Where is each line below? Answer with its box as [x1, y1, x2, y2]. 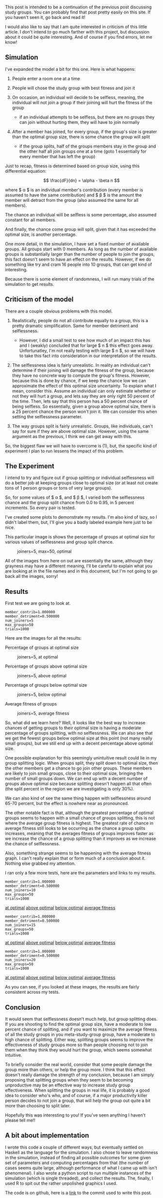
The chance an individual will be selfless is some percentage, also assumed [5, 212, 157, 217]
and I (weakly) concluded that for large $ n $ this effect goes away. [19, 342, 154, 348]
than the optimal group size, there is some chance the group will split [12, 133, 150, 140]
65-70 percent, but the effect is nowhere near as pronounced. [5, 801, 129, 806]
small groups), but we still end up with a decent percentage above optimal [5, 740, 153, 746]
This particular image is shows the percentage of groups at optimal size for [5, 534, 155, 540]
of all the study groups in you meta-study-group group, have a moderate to [5, 1032, 155, 1037]
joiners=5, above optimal [17, 673, 67, 679]
